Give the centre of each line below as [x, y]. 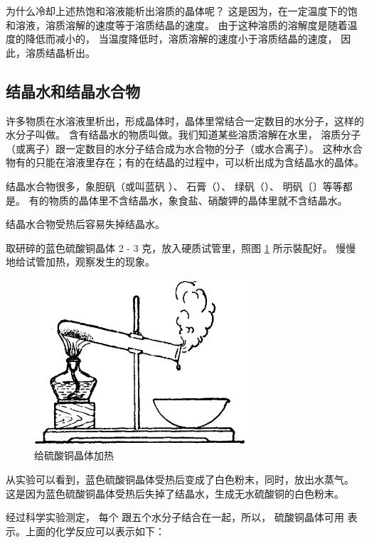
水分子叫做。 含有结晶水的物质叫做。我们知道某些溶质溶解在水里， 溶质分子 [183, 135]
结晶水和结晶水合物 [73, 90]
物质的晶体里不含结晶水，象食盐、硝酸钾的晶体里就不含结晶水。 [198, 200]
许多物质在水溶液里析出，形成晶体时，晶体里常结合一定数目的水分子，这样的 [185, 120]
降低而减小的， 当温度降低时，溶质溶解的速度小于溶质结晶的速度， [181, 39]
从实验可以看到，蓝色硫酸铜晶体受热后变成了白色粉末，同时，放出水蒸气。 [180, 479]
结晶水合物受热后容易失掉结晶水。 [85, 224]
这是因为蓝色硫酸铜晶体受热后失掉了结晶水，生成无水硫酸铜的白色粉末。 [175, 493]
